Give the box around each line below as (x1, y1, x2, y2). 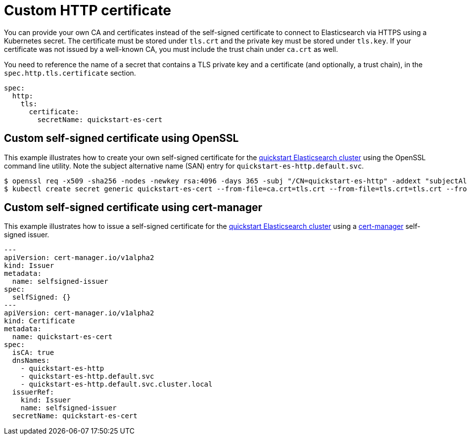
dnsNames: (12, 356, 50, 365)
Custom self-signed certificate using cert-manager (4, 201, 263, 214)
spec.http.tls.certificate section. (4, 68, 136, 77)
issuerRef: (12, 388, 54, 396)
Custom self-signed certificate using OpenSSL (4, 132, 239, 145)
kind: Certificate (4, 317, 75, 325)
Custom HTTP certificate (4, 2, 171, 19)
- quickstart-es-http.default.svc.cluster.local (20, 380, 213, 389)
